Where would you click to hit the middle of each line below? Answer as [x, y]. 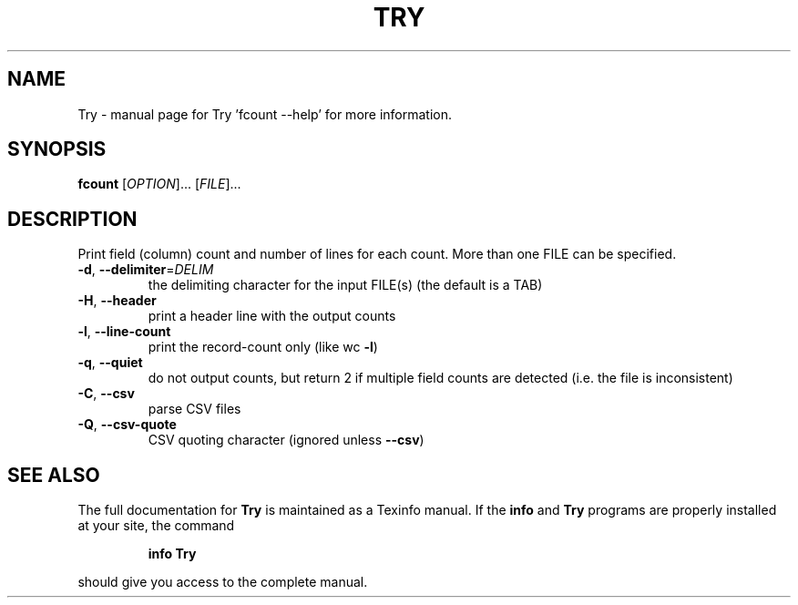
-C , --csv [106, 394]
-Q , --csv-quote [127, 425]
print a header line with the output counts [272, 316]
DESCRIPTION [72, 219]
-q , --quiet [110, 363]
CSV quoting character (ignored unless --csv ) [286, 440]
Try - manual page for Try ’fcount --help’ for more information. [265, 114]
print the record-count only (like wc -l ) [263, 347]
